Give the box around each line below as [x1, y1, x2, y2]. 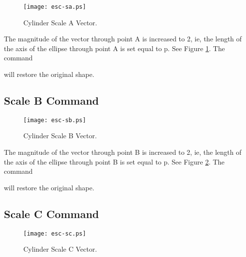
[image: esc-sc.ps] [23, 230, 86, 237]
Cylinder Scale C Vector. [23, 244, 97, 254]
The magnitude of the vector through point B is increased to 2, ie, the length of [4, 147, 242, 157]
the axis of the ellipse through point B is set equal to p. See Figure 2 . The [4, 156, 225, 166]
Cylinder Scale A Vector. [23, 17, 97, 27]
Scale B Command [4, 93, 99, 108]
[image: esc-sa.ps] [23, 3, 86, 10]
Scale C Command [4, 206, 99, 221]
